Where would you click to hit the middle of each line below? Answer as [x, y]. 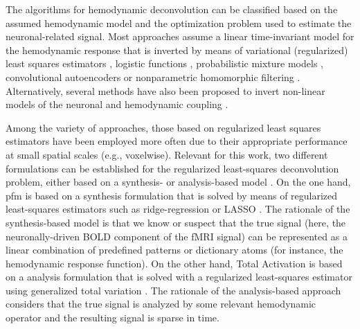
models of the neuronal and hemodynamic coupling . [117, 104]
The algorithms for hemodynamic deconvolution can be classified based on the [172, 9]
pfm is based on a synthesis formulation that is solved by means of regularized [172, 195]
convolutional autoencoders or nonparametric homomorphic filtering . [153, 77]
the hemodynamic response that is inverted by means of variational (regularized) [177, 50]
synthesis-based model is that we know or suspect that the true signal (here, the [176, 222]
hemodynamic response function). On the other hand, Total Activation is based [174, 263]
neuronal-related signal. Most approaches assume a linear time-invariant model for [180, 36]
